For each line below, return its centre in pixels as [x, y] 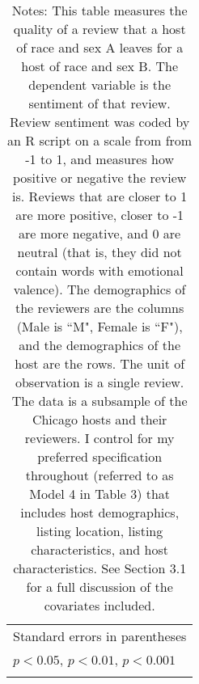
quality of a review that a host [99, 29]
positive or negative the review [99, 177]
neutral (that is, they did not [99, 252]
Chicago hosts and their [99, 419]
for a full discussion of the [99, 587]
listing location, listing [100, 531]
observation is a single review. [99, 382]
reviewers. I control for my [99, 438]
